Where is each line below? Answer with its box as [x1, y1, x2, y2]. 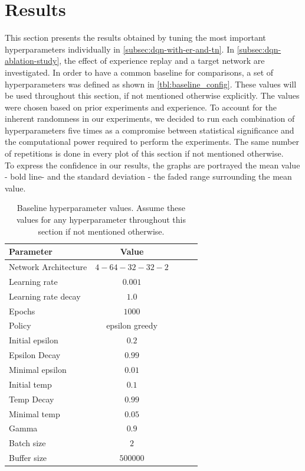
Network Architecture [9, 261, 87, 273]
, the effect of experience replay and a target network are [59, 54, 265, 67]
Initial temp [9, 378, 52, 390]
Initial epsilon [9, 334, 58, 346]
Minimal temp [9, 407, 60, 420]
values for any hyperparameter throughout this [16, 213, 186, 226]
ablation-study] [5, 54, 60, 67]
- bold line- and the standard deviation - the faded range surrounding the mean [5, 170, 292, 183]
